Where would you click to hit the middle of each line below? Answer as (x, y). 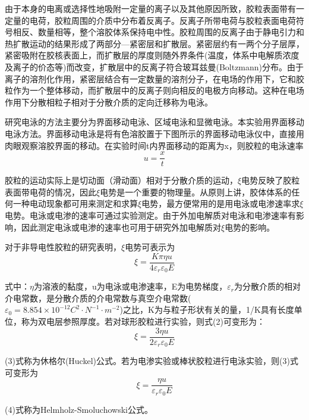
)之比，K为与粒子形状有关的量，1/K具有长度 (207, 309)
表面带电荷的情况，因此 (51, 192)
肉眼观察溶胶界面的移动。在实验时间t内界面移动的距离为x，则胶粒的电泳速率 (154, 145)
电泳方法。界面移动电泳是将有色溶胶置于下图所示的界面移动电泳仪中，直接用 (154, 133)
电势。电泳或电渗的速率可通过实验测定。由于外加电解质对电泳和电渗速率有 (150, 215)
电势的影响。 (250, 227)
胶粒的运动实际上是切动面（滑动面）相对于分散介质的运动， (121, 180)
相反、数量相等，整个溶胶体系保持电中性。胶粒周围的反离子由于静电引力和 (158, 32)
